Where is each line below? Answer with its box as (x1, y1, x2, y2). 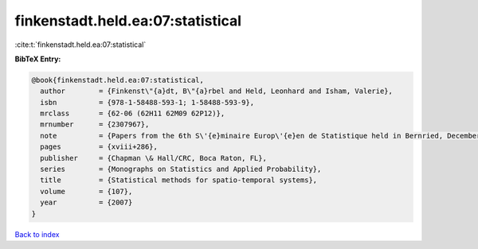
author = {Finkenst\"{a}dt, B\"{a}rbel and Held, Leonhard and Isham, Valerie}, (40, 87, 394, 95)
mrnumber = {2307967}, (40, 120, 150, 129)
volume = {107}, (40, 187, 133, 196)
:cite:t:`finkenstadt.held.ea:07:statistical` (14, 40, 147, 49)
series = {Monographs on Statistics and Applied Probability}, (40, 165, 322, 174)
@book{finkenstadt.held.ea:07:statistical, (31, 76, 205, 84)
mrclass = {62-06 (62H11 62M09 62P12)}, (40, 109, 225, 119)
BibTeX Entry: (14, 54, 61, 64)
